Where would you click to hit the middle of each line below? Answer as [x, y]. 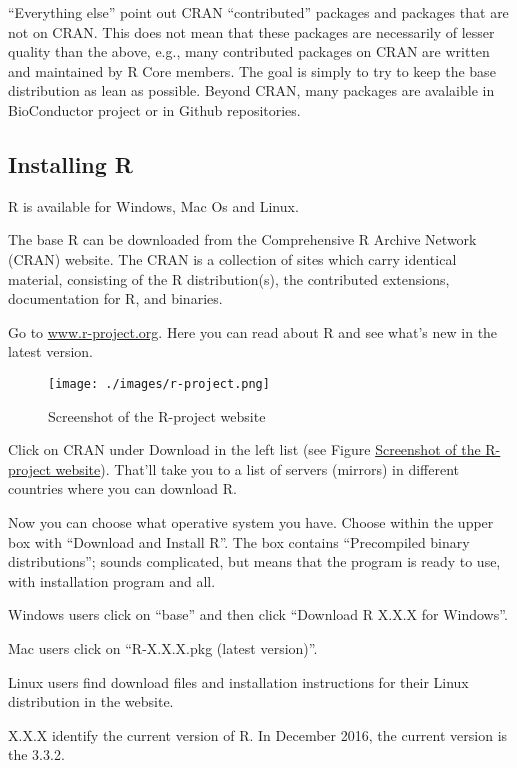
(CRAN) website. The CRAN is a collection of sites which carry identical [232, 258]
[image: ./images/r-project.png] [159, 383]
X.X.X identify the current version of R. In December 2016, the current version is [258, 734]
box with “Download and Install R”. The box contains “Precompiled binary [239, 541]
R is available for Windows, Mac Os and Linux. [153, 205]
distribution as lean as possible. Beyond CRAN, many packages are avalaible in [251, 90]
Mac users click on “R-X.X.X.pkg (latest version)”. [163, 647]
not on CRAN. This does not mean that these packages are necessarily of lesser [251, 31]
